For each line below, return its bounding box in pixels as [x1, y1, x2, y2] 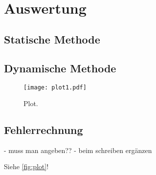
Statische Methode [4, 31, 100, 46]
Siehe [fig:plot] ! [4, 161, 49, 172]
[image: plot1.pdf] [23, 84, 87, 91]
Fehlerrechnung [4, 122, 83, 137]
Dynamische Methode [4, 60, 116, 75]
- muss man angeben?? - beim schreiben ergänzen [4, 145, 152, 155]
